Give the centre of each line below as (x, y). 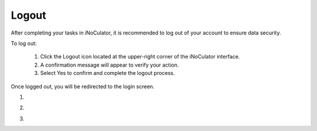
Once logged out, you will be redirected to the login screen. (83, 86)
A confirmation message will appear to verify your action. (109, 65)
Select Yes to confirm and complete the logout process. (108, 73)
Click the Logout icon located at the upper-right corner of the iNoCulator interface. (140, 57)
